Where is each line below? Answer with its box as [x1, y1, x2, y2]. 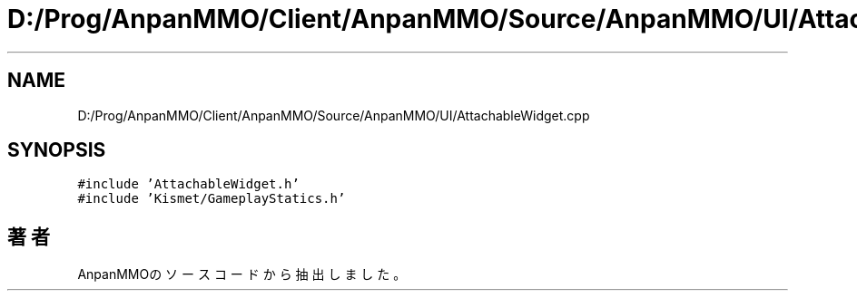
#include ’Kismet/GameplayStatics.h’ [77, 191, 346, 207]
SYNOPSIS [7, 139, 106, 162]
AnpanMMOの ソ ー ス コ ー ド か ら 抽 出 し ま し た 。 [77, 266, 407, 283]
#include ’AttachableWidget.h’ [77, 177, 300, 192]
